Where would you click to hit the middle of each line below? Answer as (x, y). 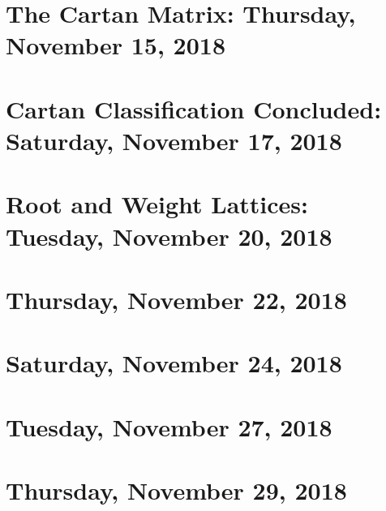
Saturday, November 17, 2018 (174, 140)
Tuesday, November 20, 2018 (169, 236)
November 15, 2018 (116, 45)
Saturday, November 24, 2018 (174, 363)
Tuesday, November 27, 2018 (169, 426)
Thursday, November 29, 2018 (176, 490)
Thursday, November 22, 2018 (176, 299)
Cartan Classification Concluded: (194, 108)
